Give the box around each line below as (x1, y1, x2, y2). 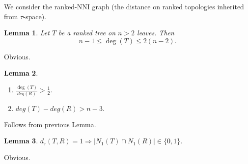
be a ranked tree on (58, 27, 116, 38)
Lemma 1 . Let (4, 27, 50, 38)
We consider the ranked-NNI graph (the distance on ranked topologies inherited (4, 1, 244, 11)
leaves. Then (137, 27, 174, 38)
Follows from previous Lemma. (4, 119, 96, 129)
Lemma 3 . (4, 136, 38, 146)
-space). (23, 11, 46, 21)
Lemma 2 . (4, 68, 38, 78)
